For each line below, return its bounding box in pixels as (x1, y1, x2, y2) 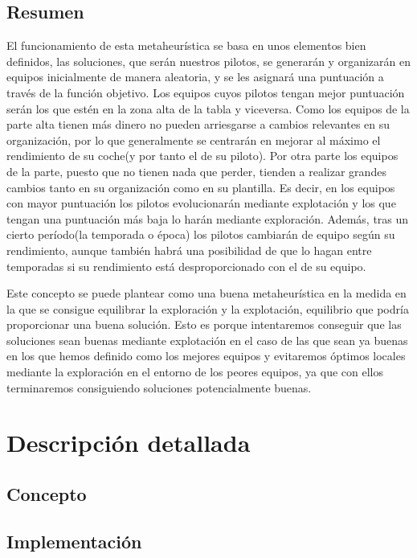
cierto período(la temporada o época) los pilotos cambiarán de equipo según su (6, 226, 395, 243)
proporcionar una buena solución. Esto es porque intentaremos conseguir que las (6, 316, 402, 333)
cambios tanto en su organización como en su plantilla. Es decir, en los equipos (6, 178, 395, 195)
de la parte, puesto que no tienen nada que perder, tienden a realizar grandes (6, 162, 386, 179)
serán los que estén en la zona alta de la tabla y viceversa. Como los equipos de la (6, 100, 410, 117)
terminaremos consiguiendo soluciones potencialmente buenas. (6, 379, 312, 396)
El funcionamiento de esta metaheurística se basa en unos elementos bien (6, 37, 366, 54)
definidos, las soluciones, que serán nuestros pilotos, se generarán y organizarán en (6, 52, 411, 69)
